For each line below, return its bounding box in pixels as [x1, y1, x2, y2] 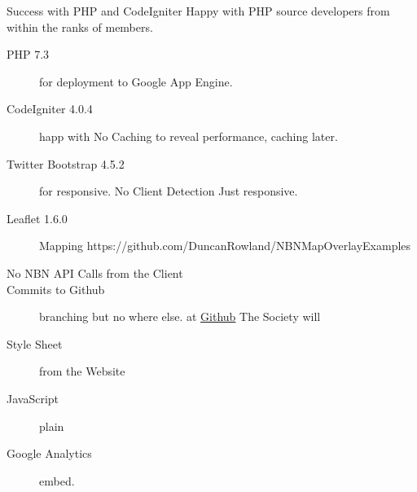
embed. [39, 472, 75, 489]
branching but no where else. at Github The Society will [39, 308, 321, 325]
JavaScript [7, 389, 59, 406]
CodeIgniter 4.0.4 [7, 100, 93, 117]
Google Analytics [7, 445, 92, 462]
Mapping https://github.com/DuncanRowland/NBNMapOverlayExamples [39, 237, 411, 254]
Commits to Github [7, 280, 105, 297]
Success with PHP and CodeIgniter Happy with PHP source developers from [7, 2, 390, 19]
